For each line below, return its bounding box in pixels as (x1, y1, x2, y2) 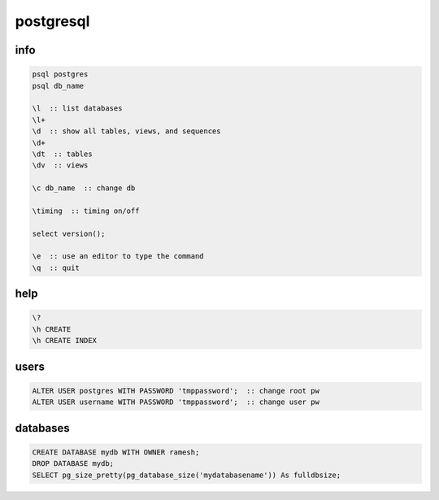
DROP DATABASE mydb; (32, 459, 114, 468)
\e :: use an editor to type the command (32, 252, 204, 261)
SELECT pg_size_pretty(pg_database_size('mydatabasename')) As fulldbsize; (32, 470, 341, 480)
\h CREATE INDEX (32, 336, 98, 346)
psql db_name (32, 81, 85, 90)
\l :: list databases (32, 104, 123, 113)
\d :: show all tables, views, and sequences (32, 127, 221, 136)
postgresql (15, 12, 90, 30)
